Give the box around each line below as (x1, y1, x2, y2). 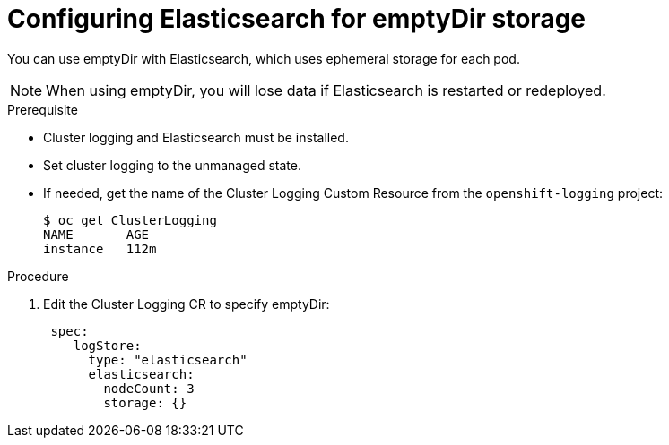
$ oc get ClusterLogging (43, 212, 217, 227)
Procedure (7, 268, 69, 284)
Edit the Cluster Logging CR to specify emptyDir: (43, 295, 330, 312)
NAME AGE (43, 227, 150, 242)
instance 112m (43, 241, 157, 256)
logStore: (73, 338, 142, 353)
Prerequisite (7, 101, 78, 117)
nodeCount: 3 (103, 381, 195, 396)
